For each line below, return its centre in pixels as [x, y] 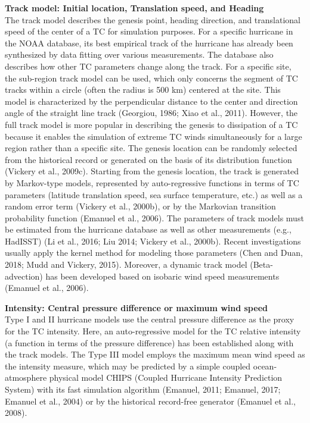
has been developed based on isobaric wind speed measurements [162, 276]
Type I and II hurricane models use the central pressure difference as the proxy [150, 319]
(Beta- [261, 264]
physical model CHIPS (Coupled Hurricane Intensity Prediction [166, 377]
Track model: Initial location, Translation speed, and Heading [134, 8]
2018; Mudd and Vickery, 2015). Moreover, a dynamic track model [126, 264]
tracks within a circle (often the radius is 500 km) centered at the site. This [143, 90]
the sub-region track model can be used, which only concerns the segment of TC [151, 78]
